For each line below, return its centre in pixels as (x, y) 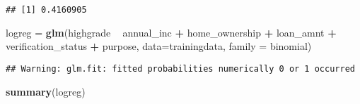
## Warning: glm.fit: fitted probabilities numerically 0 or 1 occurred (180, 69)
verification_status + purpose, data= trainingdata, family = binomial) (159, 46)
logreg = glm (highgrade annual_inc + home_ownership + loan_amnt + (171, 32)
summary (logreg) (46, 91)
